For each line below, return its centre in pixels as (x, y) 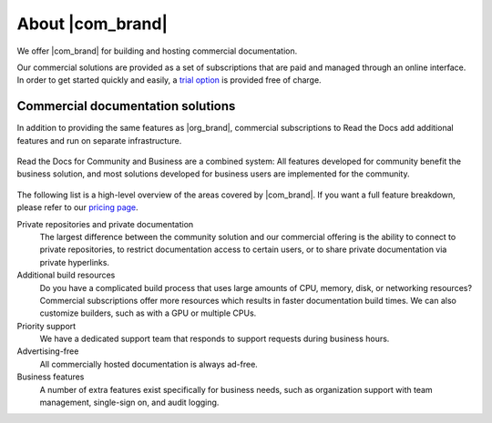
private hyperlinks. (74, 262)
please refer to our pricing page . (77, 207)
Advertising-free (48, 351)
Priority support (46, 326)
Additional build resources (66, 275)
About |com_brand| (92, 24)
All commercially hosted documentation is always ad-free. (149, 364)
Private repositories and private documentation (105, 224)
